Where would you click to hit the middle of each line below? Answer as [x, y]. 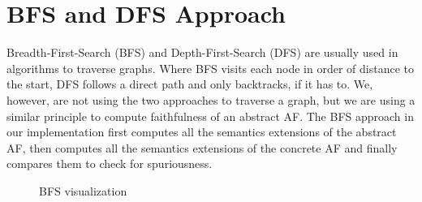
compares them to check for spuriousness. [110, 163]
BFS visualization [83, 190]
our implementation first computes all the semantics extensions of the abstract [202, 132]
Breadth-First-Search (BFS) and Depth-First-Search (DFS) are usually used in [202, 52]
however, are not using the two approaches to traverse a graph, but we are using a [211, 99]
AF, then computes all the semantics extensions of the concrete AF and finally [202, 147]
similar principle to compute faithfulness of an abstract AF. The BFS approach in [210, 116]
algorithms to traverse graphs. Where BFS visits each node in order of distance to [210, 68]
